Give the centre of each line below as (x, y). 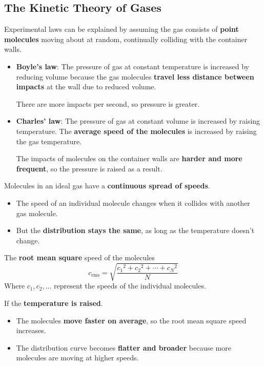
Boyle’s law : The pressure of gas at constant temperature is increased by (133, 66)
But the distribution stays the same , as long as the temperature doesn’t (135, 230)
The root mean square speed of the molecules (79, 257)
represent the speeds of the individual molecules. (130, 286)
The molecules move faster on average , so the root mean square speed (131, 320)
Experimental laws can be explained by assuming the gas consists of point (121, 29)
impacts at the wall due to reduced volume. (86, 86)
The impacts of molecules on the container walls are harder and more (129, 158)
